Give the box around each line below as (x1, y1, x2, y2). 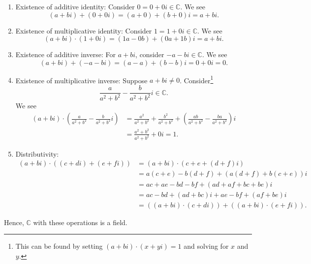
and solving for (184, 241, 229, 251)
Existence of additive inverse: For (15, 49, 116, 60)
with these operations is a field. (33, 217, 127, 227)
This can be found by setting (15, 241, 103, 251)
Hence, (4, 217, 24, 227)
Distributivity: (15, 148, 59, 159)
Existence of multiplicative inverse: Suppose (15, 75, 148, 85)
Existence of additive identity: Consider (15, 1, 135, 11)
